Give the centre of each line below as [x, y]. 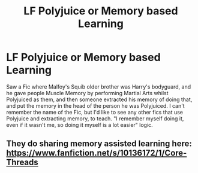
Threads [22, 163]
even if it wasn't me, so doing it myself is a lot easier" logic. [79, 125]
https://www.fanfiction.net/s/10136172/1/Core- [97, 153]
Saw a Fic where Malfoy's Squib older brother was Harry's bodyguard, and [99, 86]
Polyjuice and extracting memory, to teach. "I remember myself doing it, [95, 119]
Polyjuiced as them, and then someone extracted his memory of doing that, [99, 99]
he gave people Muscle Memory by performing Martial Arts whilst [88, 93]
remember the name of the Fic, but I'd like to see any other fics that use [95, 112]
